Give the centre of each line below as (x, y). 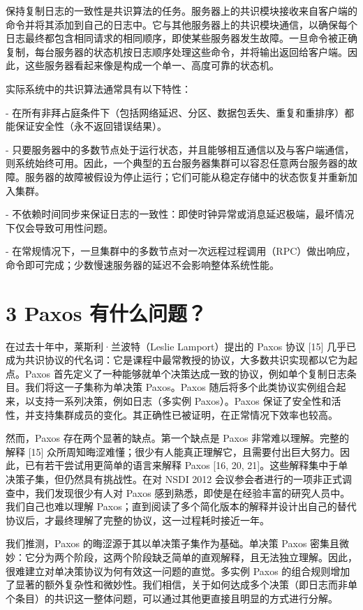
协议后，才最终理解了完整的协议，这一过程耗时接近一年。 (138, 520)
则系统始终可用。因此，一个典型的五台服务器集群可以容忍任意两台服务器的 (177, 163)
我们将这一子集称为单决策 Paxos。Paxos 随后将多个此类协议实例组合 (180, 387)
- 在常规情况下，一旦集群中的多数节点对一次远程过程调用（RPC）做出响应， (181, 251)
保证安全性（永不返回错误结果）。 (91, 126)
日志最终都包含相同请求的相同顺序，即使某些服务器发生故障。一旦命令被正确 (181, 38)
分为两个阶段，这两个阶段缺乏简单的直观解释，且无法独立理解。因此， (196, 557)
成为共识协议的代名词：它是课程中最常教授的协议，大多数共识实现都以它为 (177, 360)
